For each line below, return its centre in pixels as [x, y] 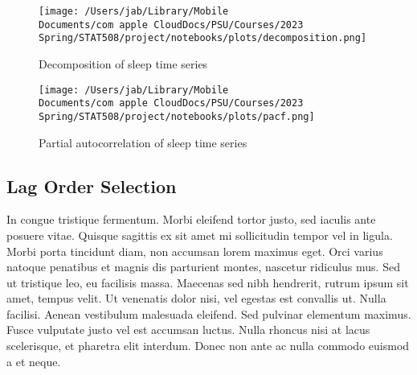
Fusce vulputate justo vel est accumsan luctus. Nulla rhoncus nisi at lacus [188, 330]
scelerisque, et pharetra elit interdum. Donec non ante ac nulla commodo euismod [208, 346]
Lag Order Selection [92, 185]
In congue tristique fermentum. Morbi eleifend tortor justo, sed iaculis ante [191, 219]
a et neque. [34, 361]
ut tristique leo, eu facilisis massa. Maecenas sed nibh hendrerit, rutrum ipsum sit [208, 282]
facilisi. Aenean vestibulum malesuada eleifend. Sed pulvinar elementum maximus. [209, 313]
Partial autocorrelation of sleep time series [143, 142]
